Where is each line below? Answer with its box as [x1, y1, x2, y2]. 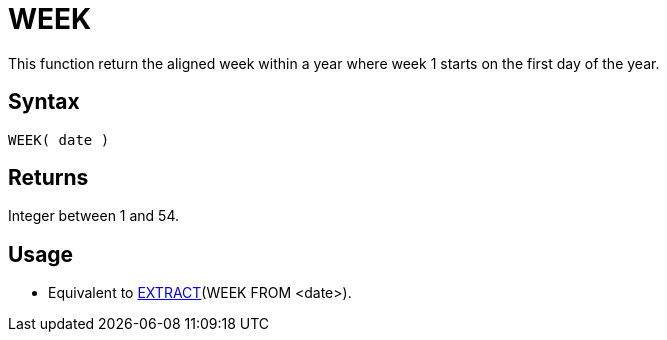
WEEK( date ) [8, 131, 110, 148]
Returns [8, 165, 89, 191]
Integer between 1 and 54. [8, 207, 180, 225]
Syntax [8, 89, 80, 115]
